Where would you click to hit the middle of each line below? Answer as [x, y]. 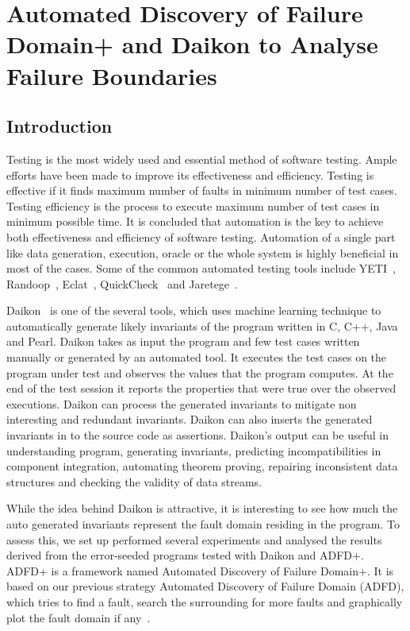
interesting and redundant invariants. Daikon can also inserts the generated [190, 419]
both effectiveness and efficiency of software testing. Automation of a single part [201, 236]
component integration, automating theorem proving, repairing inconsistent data [202, 466]
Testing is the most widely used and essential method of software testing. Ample [202, 159]
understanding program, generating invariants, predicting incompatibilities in [194, 450]
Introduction [59, 126]
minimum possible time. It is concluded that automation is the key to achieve [195, 221]
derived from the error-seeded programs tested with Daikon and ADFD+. [185, 555]
